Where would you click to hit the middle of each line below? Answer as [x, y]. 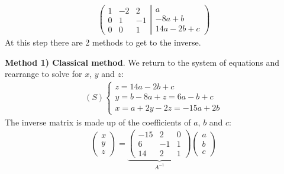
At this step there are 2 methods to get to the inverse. [103, 42]
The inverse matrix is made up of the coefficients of [98, 122]
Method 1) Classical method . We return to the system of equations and [142, 62]
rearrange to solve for [43, 74]
